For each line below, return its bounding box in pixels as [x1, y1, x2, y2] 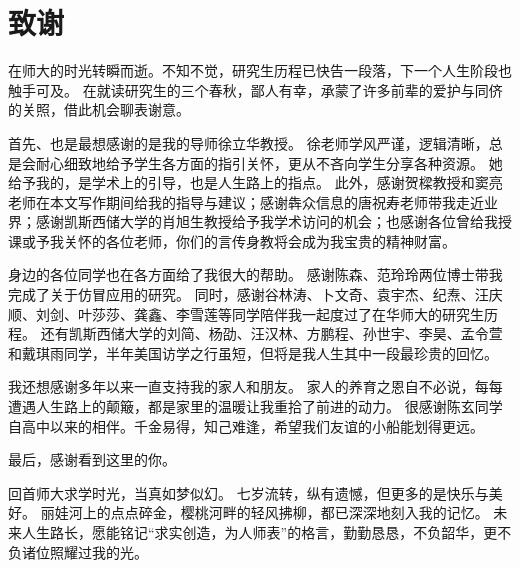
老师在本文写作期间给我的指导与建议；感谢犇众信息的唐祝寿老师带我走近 [8, 191, 484, 212]
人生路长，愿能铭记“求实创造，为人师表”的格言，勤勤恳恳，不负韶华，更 [21, 522, 498, 542]
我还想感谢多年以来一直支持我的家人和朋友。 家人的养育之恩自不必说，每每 [8, 376, 503, 397]
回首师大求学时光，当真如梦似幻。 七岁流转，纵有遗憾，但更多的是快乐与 [8, 482, 489, 503]
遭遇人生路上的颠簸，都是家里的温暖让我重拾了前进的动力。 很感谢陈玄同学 [8, 396, 503, 417]
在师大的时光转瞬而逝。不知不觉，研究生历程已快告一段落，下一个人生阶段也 [8, 60, 512, 81]
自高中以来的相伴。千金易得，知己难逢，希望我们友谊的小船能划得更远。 [8, 415, 484, 436]
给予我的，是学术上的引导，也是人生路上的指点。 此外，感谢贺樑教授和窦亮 [8, 172, 503, 193]
